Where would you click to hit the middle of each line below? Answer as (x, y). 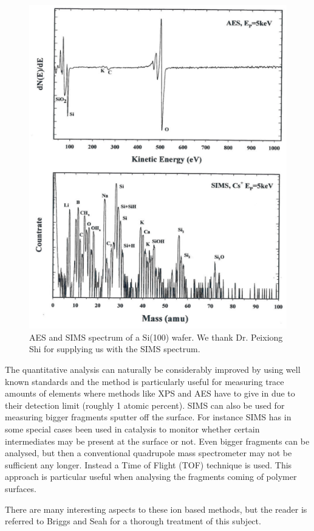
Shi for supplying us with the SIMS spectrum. (115, 349)
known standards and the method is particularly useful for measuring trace (145, 381)
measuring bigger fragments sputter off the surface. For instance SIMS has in (148, 417)
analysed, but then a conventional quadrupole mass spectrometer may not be (148, 453)
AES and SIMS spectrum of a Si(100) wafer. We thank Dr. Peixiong (156, 337)
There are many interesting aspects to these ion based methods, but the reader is (156, 509)
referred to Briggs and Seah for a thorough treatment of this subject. (133, 521)
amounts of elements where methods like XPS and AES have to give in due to (150, 393)
